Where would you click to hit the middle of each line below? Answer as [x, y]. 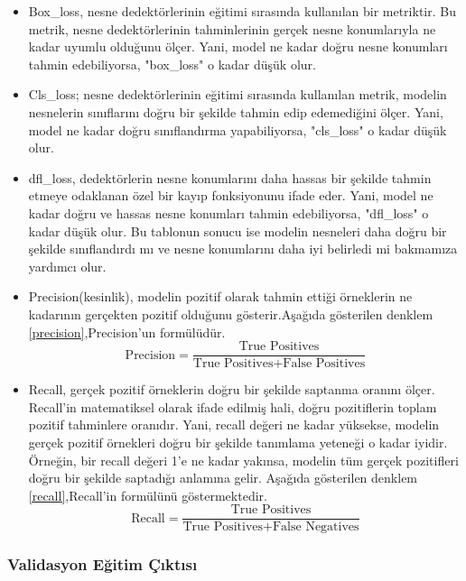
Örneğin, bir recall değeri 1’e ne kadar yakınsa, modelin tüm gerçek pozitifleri [243, 460]
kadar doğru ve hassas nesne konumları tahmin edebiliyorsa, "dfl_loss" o [228, 212]
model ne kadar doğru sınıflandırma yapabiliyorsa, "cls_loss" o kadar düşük [238, 129]
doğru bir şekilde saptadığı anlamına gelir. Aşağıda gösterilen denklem [223, 478]
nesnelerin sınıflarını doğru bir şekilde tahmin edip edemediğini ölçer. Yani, [236, 111]
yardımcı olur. [67, 266]
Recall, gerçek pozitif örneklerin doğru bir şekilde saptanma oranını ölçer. [232, 389]
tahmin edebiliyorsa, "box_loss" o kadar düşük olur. [172, 64]
